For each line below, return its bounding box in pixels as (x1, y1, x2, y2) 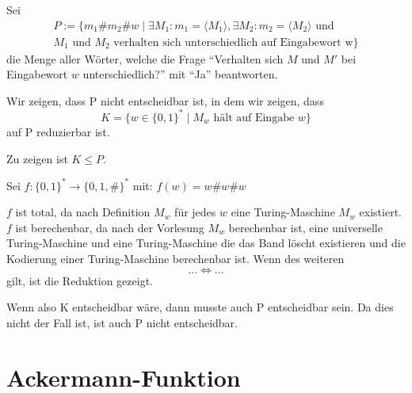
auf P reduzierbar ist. (6, 123, 110, 139)
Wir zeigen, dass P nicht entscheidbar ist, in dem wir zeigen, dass (6, 92, 324, 109)
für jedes (174, 204, 216, 220)
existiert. (359, 204, 402, 220)
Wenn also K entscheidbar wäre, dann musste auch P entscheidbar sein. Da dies (6, 299, 394, 315)
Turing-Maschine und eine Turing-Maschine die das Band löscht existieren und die (6, 235, 406, 251)
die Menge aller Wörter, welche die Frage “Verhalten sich (6, 50, 284, 67)
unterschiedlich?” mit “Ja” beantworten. (82, 66, 278, 82)
